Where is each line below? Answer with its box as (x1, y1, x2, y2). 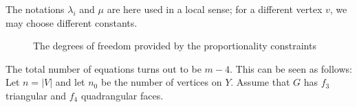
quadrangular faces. (80, 88, 164, 102)
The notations (6, 2, 65, 16)
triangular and (6, 88, 67, 102)
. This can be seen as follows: (230, 61, 352, 75)
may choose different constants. (6, 15, 138, 29)
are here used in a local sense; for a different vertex (107, 2, 323, 16)
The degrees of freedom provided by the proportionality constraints (33, 38, 316, 53)
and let (55, 75, 85, 89)
